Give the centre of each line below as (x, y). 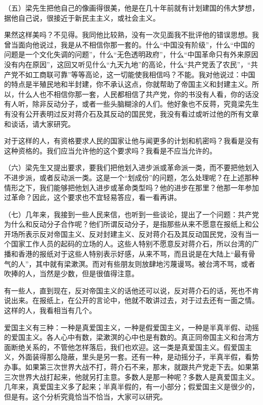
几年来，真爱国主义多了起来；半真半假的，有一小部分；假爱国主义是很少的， (131, 387)
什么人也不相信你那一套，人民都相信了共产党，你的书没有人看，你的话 (135, 94)
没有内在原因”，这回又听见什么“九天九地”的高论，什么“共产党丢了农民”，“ (127, 64)
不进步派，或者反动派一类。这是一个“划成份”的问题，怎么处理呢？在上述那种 (131, 177)
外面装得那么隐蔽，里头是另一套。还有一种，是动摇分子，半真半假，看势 (138, 357)
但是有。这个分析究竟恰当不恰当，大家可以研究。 (85, 396)
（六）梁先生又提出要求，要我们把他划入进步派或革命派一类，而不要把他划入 (131, 167)
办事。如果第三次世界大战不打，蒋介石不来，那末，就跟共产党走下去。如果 (128, 367)
